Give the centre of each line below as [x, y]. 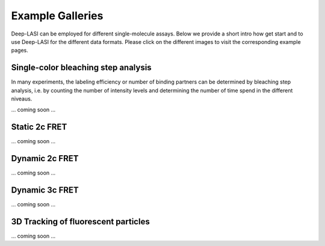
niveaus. [22, 99]
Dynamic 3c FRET [45, 190]
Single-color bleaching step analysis [81, 68]
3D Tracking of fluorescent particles [80, 222]
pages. [20, 51]
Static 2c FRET [39, 127]
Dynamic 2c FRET [45, 158]
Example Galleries [57, 16]
